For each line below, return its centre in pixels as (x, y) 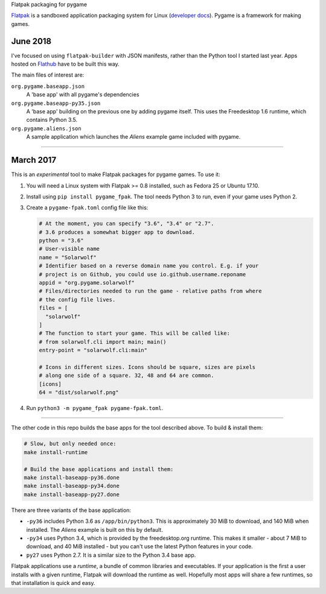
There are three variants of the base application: (71, 510)
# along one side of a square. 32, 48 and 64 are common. (126, 376)
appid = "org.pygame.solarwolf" (87, 283)
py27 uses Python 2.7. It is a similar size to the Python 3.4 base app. (111, 555)
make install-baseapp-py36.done (72, 477)
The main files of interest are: (48, 75)
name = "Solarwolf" (68, 257)
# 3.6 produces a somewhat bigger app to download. (117, 232)
